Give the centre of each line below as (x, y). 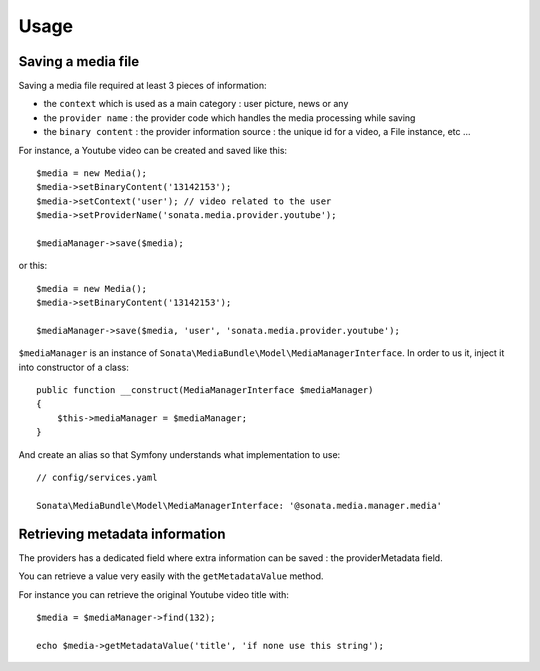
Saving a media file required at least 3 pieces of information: (142, 86)
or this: (33, 266)
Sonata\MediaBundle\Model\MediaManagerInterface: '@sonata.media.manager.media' (239, 505)
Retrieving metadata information (122, 533)
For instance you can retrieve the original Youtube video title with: (154, 594)
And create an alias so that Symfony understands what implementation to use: (179, 454)
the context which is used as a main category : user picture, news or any (196, 104)
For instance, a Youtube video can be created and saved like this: (153, 150)
